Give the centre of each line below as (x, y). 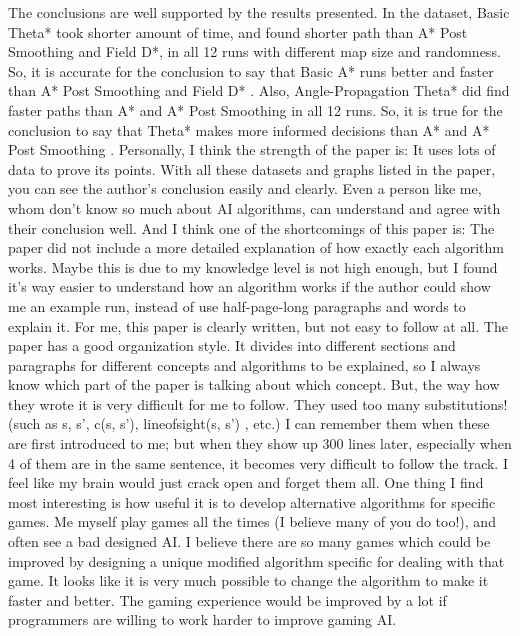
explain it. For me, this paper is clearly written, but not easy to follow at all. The (258, 325)
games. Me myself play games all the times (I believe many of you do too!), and (252, 521)
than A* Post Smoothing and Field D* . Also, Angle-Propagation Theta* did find (259, 90)
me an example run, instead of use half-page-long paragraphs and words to (237, 305)
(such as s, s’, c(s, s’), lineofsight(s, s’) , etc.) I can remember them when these (249, 423)
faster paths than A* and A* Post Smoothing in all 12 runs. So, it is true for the (255, 109)
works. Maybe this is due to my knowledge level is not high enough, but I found (253, 266)
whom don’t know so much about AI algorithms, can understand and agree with (254, 207)
